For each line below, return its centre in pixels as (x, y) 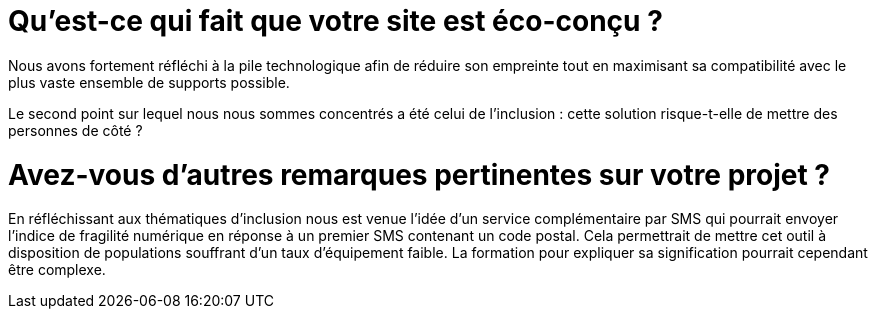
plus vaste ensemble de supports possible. (149, 82)
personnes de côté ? (75, 130)
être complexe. (57, 270)
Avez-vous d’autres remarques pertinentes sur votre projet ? (419, 174)
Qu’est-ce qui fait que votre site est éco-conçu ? (335, 21)
